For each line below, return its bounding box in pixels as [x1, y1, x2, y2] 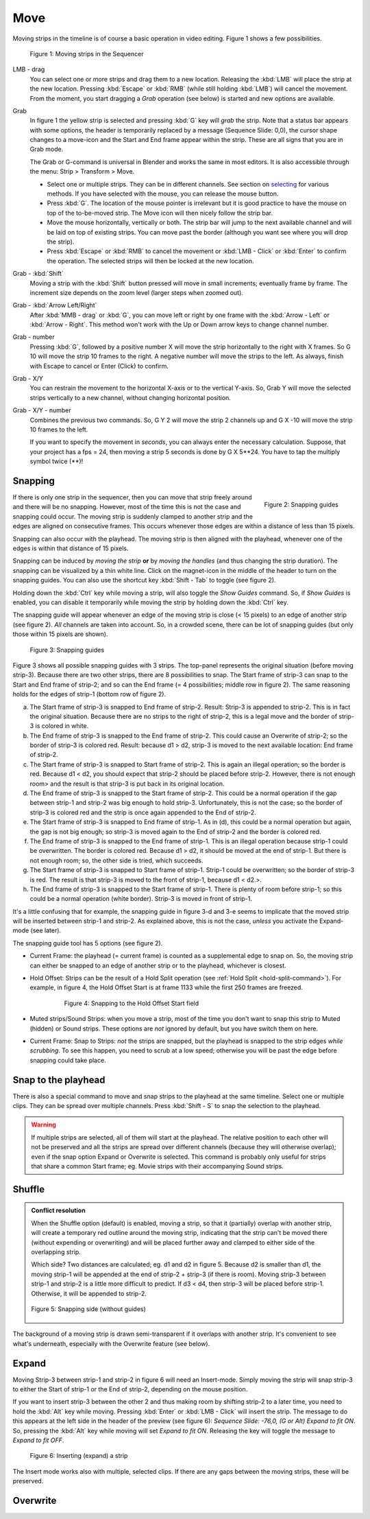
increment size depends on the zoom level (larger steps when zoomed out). [29, 288, 243, 296]
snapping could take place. [29, 1056, 106, 1064]
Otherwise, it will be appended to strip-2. [31, 1289, 147, 1297]
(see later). [30, 926, 62, 934]
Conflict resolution [31, 1206, 86, 1214]
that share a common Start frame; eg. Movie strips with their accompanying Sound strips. [31, 1162, 284, 1170]
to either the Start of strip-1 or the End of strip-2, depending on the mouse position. [12, 1385, 248, 1393]
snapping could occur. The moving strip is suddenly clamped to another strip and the [12, 512, 254, 521]
